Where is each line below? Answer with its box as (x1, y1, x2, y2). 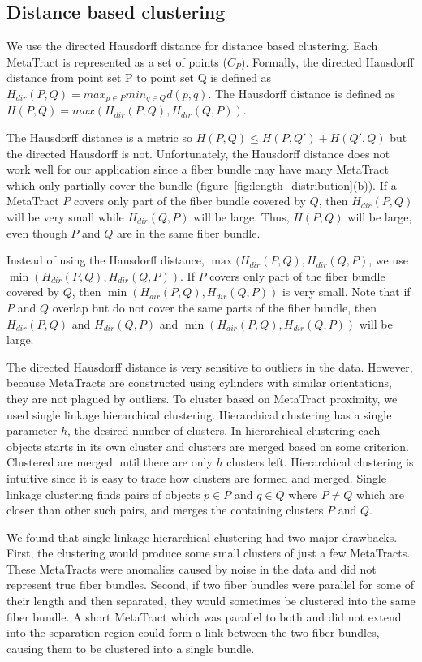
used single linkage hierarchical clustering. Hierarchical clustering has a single (6, 406, 392, 423)
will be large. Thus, (193, 208, 290, 225)
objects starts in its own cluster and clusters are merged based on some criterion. (6, 437, 409, 454)
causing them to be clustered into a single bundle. (6, 639, 255, 656)
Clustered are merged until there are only (6, 454, 213, 471)
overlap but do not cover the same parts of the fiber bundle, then (52, 299, 377, 316)
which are (356, 485, 404, 502)
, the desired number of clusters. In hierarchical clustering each (67, 422, 381, 439)
